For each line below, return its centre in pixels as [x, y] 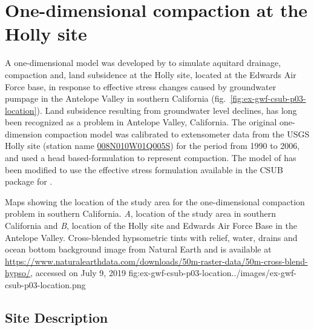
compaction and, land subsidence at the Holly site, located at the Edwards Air [151, 74]
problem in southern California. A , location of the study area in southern [141, 213]
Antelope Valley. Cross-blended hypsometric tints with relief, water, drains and [151, 237]
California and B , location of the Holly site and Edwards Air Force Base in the [151, 226]
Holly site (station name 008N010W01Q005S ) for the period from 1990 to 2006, [152, 146]
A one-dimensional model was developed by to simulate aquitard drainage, [143, 63]
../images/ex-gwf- [264, 273]
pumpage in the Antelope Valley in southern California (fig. [116, 98]
